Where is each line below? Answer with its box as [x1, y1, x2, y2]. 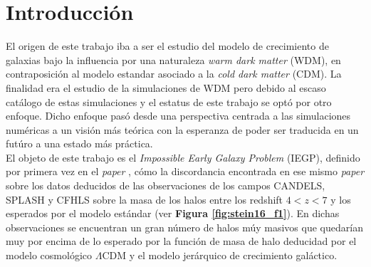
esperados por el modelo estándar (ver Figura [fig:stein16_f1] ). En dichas [6, 206, 340, 221]
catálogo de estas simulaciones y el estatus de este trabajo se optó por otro [6, 94, 332, 109]
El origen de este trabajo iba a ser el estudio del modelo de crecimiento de [6, 38, 329, 53]
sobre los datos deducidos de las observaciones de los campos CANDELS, [6, 178, 325, 193]
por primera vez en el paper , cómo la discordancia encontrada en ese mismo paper [6, 164, 365, 179]
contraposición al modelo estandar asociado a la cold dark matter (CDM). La [6, 66, 342, 81]
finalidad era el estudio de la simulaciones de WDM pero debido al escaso [6, 80, 326, 95]
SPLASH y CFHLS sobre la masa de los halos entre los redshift [6, 192, 283, 206]
